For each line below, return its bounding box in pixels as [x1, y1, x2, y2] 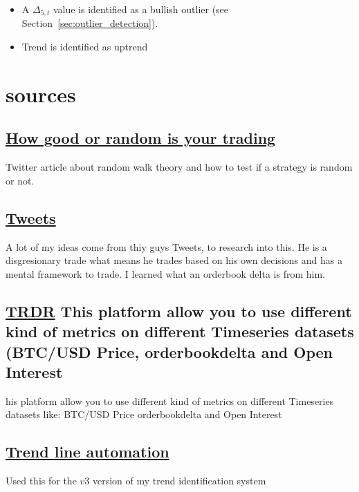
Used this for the [6, 473, 77, 488]
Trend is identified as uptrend [21, 39, 148, 54]
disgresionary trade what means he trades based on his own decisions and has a [6, 253, 342, 267]
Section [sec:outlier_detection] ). [21, 16, 158, 30]
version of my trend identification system [92, 473, 266, 488]
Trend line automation [6, 441, 169, 462]
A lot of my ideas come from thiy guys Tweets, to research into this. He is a [6, 239, 327, 254]
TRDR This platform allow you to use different [6, 300, 352, 321]
